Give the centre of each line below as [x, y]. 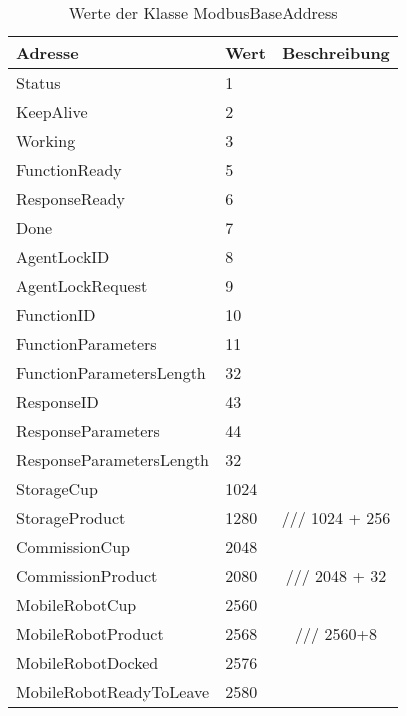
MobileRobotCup [76, 604]
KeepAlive [52, 111]
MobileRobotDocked [87, 662]
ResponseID [57, 401]
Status [38, 82]
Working [46, 140]
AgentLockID [63, 256]
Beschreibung [336, 52]
